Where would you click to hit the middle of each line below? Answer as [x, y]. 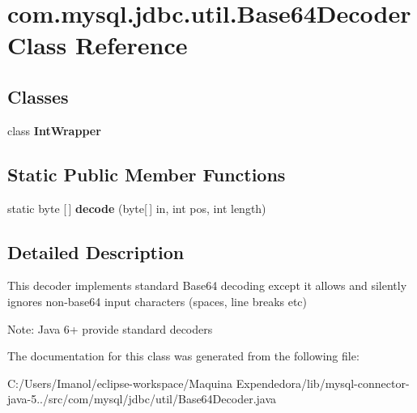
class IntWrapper [54, 130]
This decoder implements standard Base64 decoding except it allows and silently [207, 285]
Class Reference [98, 45]
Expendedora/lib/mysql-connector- [323, 383]
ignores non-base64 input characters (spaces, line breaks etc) [157, 301]
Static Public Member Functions [147, 174]
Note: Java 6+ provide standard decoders [110, 328]
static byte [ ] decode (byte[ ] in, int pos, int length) [137, 208]
